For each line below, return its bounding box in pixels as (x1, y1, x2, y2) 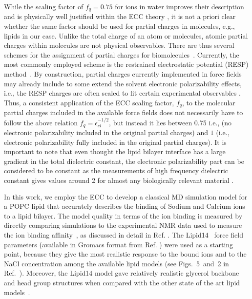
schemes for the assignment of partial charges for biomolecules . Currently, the (4, 49, 239, 60)
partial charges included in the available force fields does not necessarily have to (4, 107, 243, 118)
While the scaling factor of (4, 1, 84, 11)
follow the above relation (4, 117, 78, 127)
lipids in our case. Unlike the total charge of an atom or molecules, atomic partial (4, 30, 248, 40)
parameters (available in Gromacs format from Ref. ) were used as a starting (4, 239, 233, 249)
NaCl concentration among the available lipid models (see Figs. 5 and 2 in (4, 258, 229, 268)
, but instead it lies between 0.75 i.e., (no (109, 117, 232, 127)
